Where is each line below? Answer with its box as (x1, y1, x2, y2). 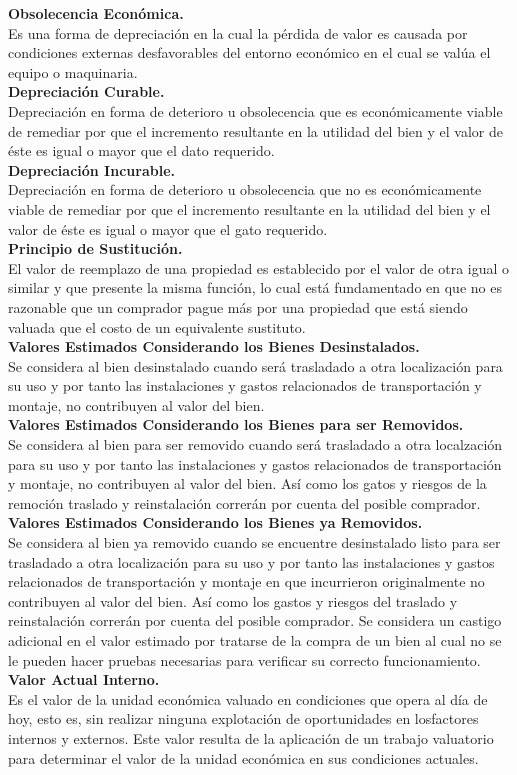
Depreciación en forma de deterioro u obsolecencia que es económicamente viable (8, 100, 503, 121)
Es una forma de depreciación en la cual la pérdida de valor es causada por (8, 22, 468, 43)
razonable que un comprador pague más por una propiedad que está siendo (8, 296, 468, 317)
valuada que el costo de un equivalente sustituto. (8, 316, 306, 337)
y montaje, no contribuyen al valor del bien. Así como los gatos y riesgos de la (8, 473, 487, 494)
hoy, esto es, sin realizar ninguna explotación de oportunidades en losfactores (8, 708, 479, 729)
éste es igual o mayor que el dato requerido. (8, 140, 275, 161)
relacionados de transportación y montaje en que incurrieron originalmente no (8, 571, 485, 592)
